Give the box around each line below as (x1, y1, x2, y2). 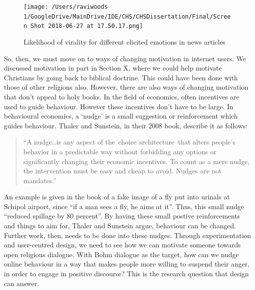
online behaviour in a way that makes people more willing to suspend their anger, (4, 259, 250, 269)
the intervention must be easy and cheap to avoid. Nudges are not (23, 166, 222, 176)
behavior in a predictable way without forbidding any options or (23, 146, 217, 156)
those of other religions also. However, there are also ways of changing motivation (4, 82, 249, 92)
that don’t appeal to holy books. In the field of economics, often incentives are (4, 91, 239, 101)
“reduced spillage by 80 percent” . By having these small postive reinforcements (4, 211, 240, 221)
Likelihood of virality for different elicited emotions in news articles (24, 36, 226, 47)
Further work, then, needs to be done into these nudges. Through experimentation (4, 230, 251, 240)
